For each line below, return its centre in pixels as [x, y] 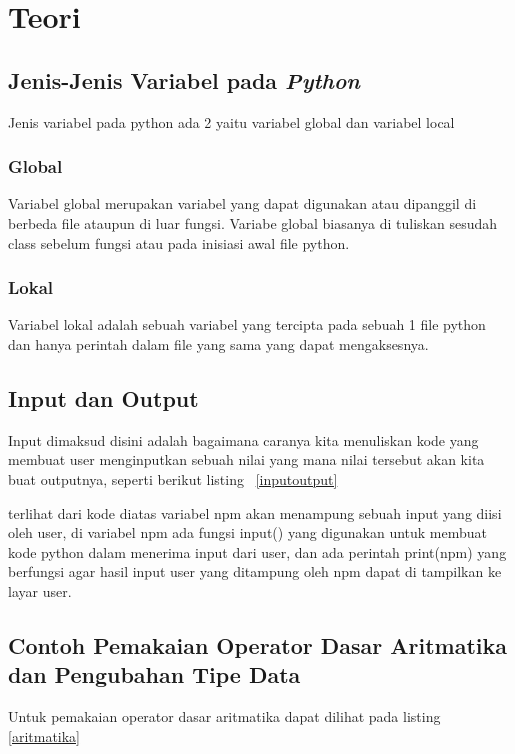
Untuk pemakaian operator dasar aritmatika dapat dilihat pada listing [224, 716]
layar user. [40, 590]
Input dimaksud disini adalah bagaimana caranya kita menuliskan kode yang [243, 439]
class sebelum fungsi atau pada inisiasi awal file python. [179, 242]
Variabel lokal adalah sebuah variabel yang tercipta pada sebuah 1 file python [247, 324]
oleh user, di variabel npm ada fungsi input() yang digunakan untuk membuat [248, 532]
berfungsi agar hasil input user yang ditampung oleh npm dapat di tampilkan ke [255, 571]
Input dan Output [103, 397]
